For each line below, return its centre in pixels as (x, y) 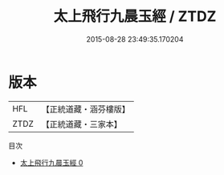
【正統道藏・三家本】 (82, 124)
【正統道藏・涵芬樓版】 (86, 109)
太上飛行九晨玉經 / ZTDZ (135, 16)
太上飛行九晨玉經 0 (51, 162)
